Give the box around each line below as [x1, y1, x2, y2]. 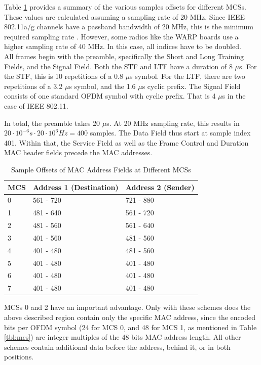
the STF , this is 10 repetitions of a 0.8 [4, 71, 123, 81]
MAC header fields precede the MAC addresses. [4, 147, 153, 158]
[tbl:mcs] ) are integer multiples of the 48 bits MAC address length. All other [4, 332, 241, 342]
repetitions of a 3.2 [4, 80, 63, 91]
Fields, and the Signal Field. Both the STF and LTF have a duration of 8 [4, 61, 233, 71]
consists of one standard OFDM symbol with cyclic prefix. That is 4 [4, 90, 216, 101]
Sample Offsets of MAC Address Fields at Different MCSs [11, 164, 191, 174]
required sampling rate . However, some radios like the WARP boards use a [4, 31, 239, 41]
